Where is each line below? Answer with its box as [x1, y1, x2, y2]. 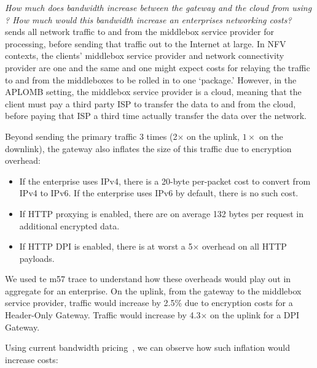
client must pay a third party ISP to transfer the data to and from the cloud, [5, 97, 296, 110]
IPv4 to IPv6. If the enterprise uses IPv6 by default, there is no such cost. [19, 186, 299, 199]
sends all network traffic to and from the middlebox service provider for [5, 25, 275, 38]
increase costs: [5, 353, 58, 366]
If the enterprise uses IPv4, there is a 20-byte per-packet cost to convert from [19, 174, 311, 187]
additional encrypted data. [19, 219, 120, 232]
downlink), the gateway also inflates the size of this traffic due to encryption [5, 142, 292, 155]
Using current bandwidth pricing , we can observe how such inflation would [5, 341, 290, 354]
